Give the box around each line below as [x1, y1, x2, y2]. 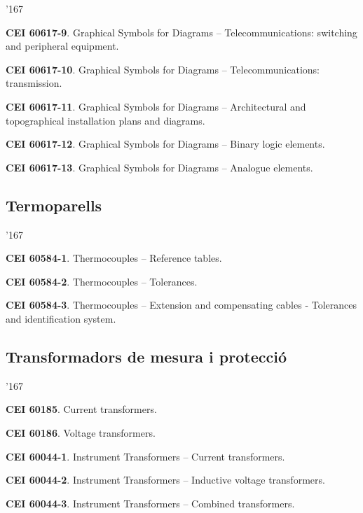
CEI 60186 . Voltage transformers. [6, 425, 156, 440]
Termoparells [6, 194, 102, 216]
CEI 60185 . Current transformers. [6, 402, 157, 416]
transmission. [6, 76, 62, 90]
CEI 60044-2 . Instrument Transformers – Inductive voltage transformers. [6, 472, 325, 487]
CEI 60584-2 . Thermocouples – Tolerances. [6, 274, 198, 288]
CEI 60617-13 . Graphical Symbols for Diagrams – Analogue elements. [6, 160, 313, 174]
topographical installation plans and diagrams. [6, 113, 205, 127]
